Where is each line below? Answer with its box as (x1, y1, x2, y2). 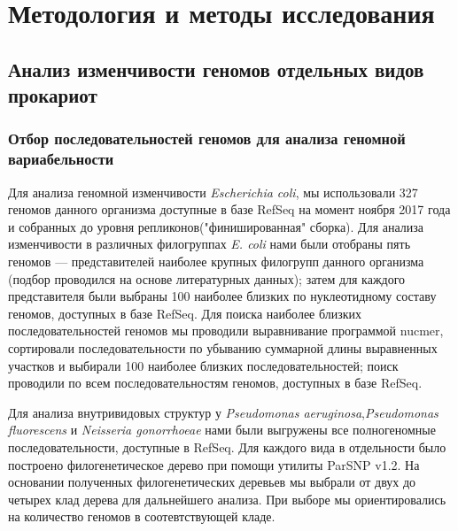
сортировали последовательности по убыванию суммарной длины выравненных (8, 339, 438, 358)
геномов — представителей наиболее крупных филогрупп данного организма (8, 252, 424, 271)
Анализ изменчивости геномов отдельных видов (8, 55, 424, 82)
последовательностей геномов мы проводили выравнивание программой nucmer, (8, 321, 444, 340)
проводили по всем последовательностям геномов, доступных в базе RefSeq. (8, 373, 423, 392)
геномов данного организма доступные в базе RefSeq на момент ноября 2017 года (8, 200, 451, 219)
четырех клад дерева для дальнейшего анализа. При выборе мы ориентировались (8, 489, 446, 508)
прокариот (8, 81, 97, 109)
